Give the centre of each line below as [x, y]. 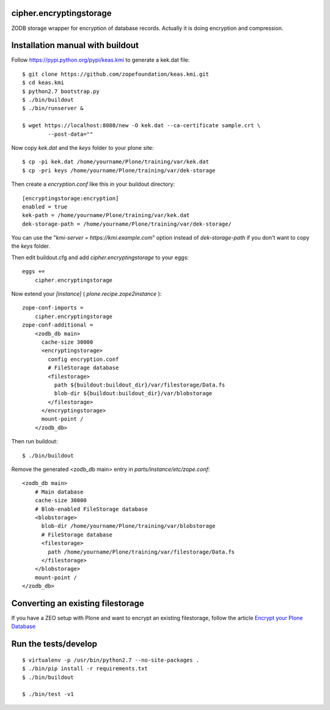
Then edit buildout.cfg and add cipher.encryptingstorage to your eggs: [100, 257]
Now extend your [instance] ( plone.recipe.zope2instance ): [86, 294]
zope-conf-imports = [53, 308]
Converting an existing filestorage [78, 603]
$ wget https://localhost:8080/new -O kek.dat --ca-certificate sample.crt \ [141, 126]
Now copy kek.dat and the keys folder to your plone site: [82, 147]
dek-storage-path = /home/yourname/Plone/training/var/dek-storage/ [127, 224]
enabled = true [45, 207]
